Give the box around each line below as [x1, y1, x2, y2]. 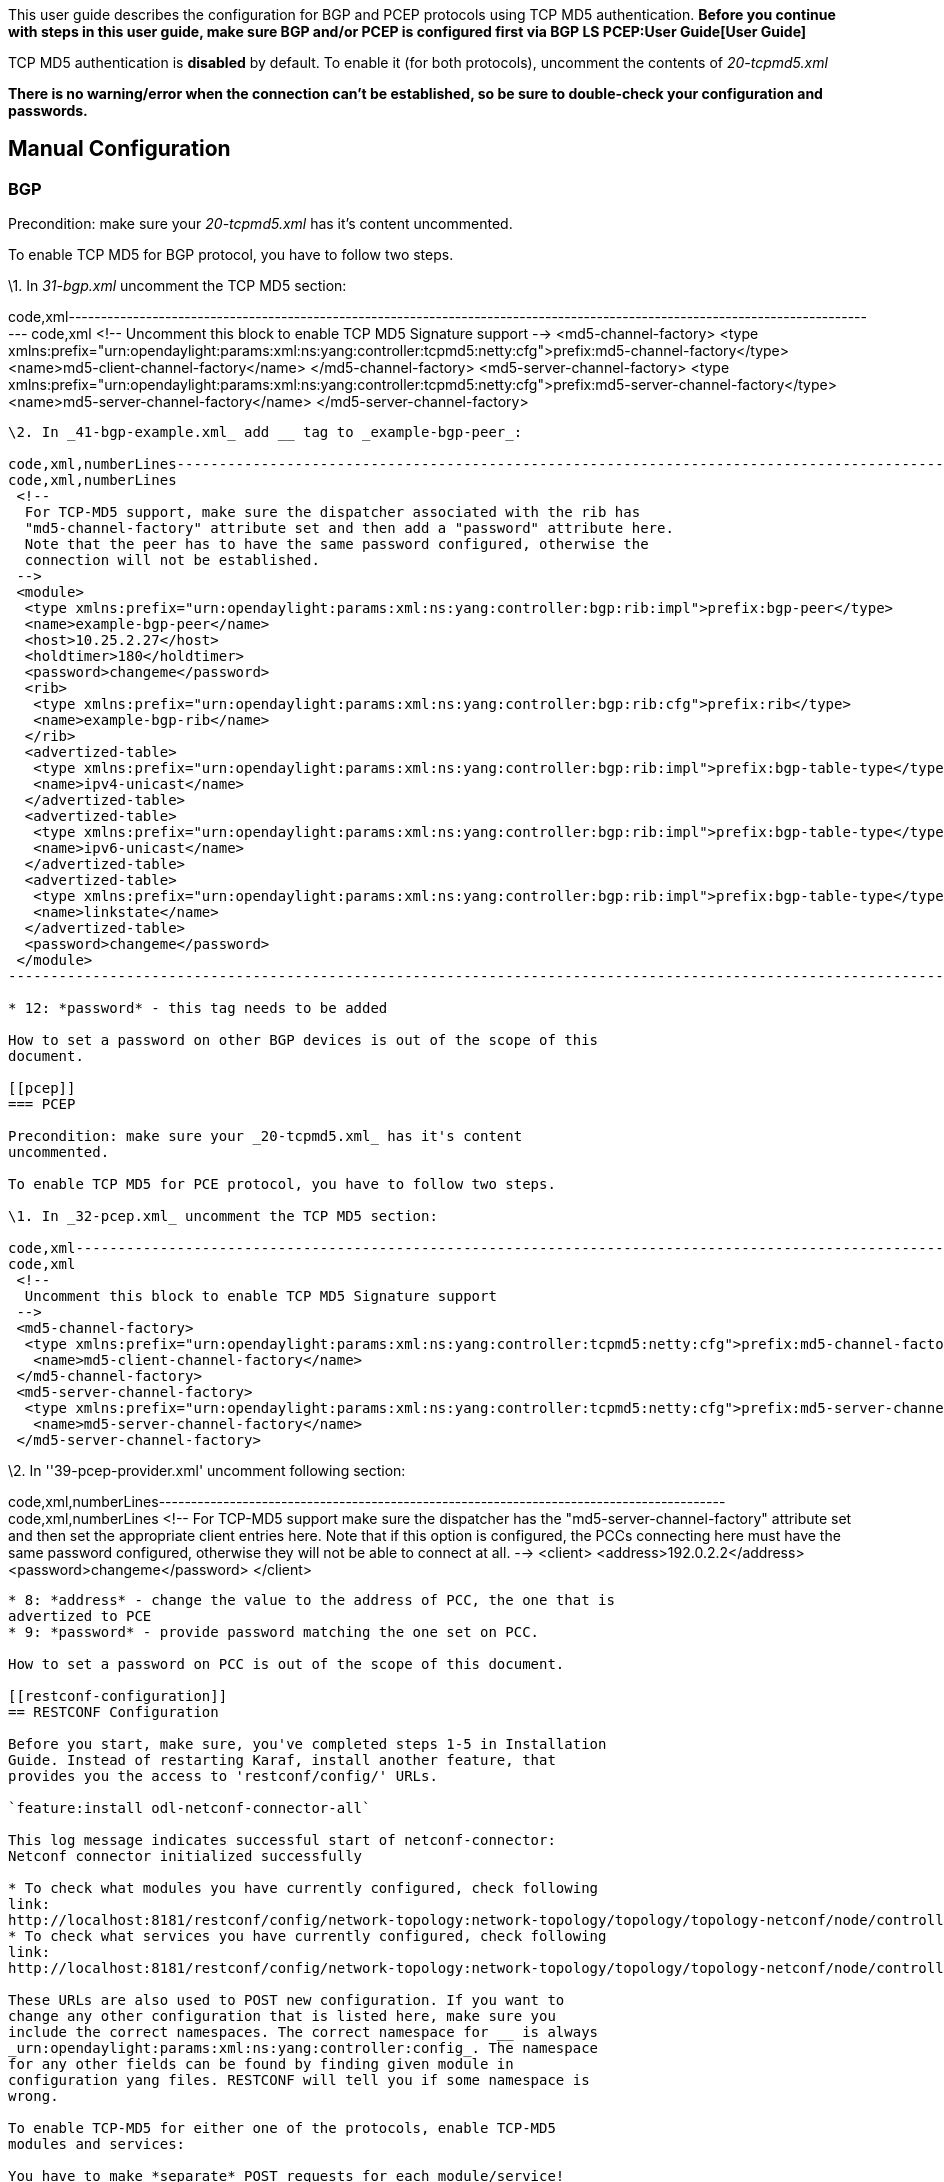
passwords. [8, 102, 88, 119]
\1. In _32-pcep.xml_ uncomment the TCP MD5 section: [8, 1208, 438, 1225]
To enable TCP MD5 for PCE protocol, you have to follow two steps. [8, 1176, 556, 1193]
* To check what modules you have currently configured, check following [8, 1880, 599, 1897]
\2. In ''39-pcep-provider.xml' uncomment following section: [8, 1462, 406, 1480]
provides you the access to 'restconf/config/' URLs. [8, 1768, 438, 1785]
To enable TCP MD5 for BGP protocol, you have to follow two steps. [8, 246, 454, 264]
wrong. [8, 2088, 59, 2105]
